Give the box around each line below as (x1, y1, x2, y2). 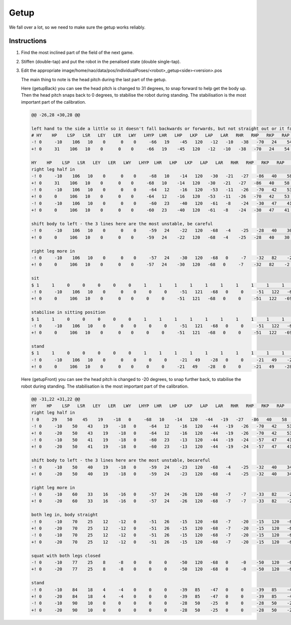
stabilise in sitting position (31, 309, 106, 315)
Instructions (9, 37, 47, 45)
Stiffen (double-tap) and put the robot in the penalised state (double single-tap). (21, 58, 181, 64)
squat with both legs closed (31, 553, 101, 558)
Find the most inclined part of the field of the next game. (21, 50, 134, 55)
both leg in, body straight (31, 512, 98, 518)
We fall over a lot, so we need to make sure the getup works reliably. (9, 24, 145, 30)
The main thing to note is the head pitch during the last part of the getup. (21, 76, 167, 82)
